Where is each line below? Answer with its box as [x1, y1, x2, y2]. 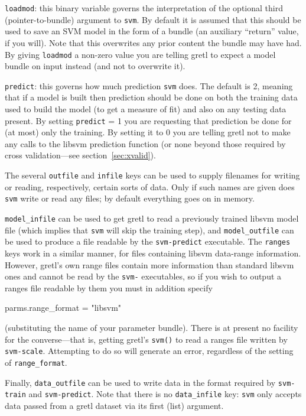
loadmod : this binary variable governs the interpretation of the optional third [5, 2, 283, 14]
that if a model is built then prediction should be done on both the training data [5, 91, 298, 103]
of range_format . [5, 356, 67, 368]
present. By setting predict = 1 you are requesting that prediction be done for [5, 114, 292, 126]
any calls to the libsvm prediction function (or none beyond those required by [5, 137, 286, 149]
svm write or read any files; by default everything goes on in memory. [5, 192, 255, 204]
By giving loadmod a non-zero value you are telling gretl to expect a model [5, 48, 276, 60]
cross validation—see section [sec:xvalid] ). [5, 149, 156, 161]
